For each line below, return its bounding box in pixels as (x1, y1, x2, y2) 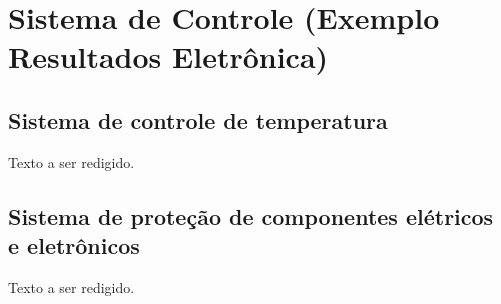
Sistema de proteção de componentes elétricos (8, 200, 494, 231)
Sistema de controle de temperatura (8, 104, 388, 135)
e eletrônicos (8, 230, 140, 261)
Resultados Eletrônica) (8, 36, 329, 77)
